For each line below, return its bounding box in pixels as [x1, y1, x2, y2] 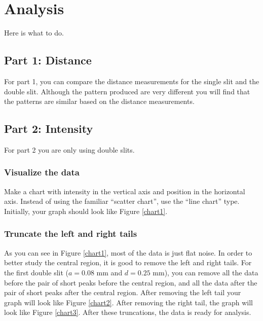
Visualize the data [4, 166, 80, 179]
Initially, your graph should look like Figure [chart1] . [4, 205, 168, 216]
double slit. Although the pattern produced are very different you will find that [4, 86, 250, 96]
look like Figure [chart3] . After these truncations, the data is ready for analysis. [4, 307, 251, 317]
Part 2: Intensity [4, 121, 93, 136]
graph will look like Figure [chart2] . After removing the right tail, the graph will [4, 297, 253, 307]
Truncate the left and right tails [4, 227, 137, 240]
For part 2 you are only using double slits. [4, 144, 135, 155]
